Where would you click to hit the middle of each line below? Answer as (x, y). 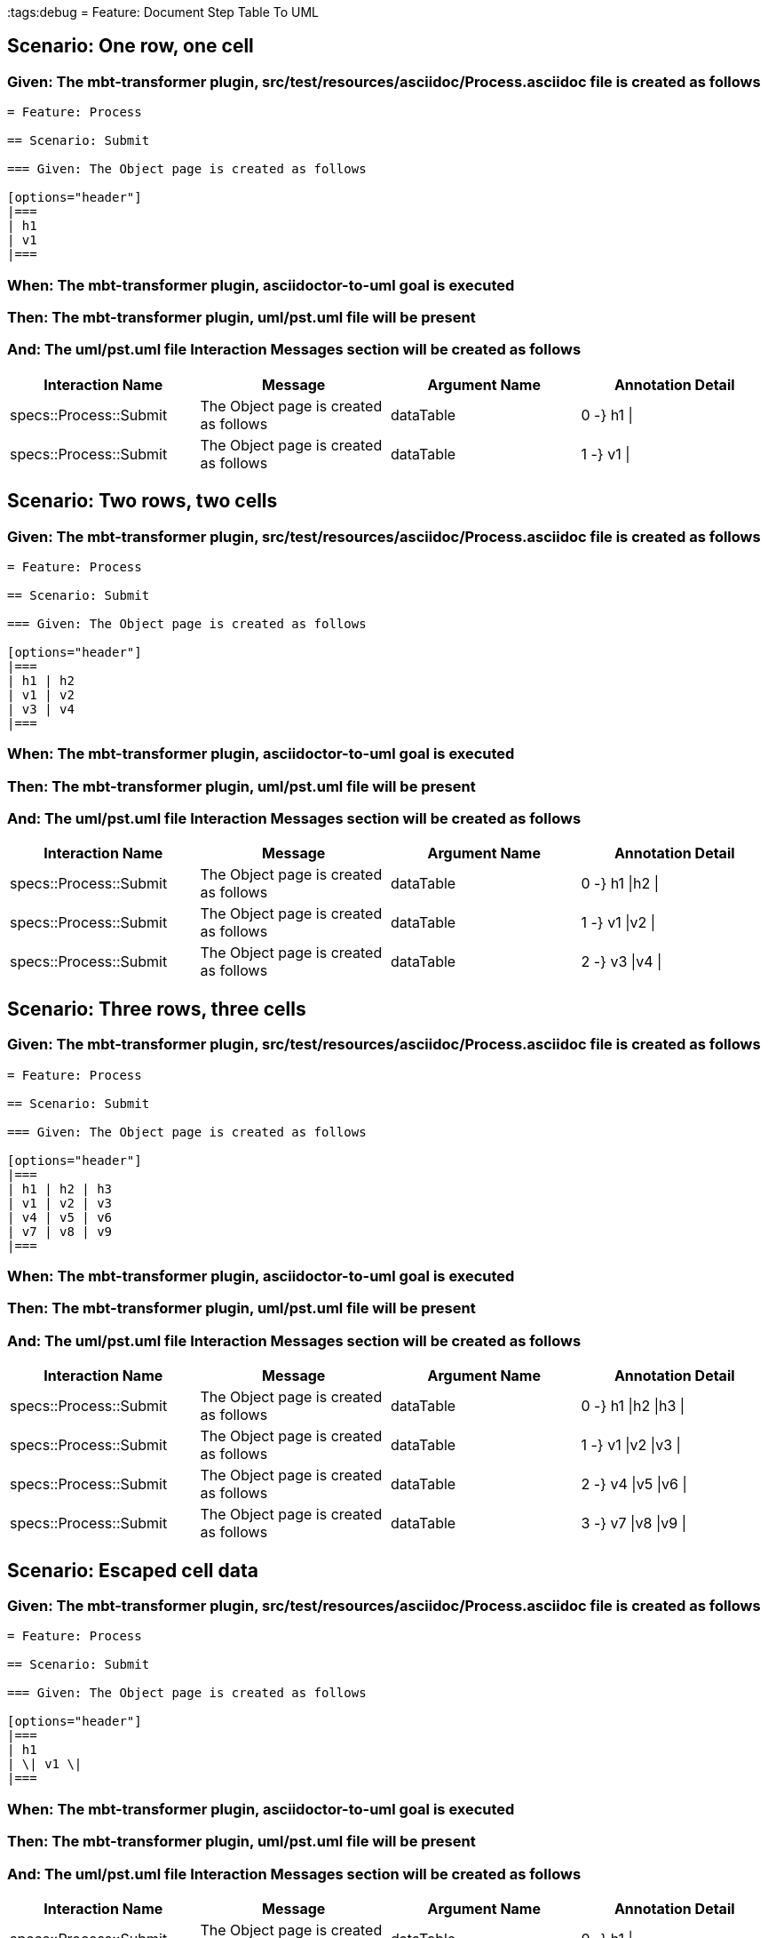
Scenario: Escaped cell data (133, 1570)
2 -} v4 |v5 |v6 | (634, 1484)
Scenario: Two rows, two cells (143, 501)
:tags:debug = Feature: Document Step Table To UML (163, 12)
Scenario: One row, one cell (131, 46)
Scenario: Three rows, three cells (157, 1009)
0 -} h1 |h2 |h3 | (633, 1406)
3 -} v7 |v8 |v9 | (634, 1523)
